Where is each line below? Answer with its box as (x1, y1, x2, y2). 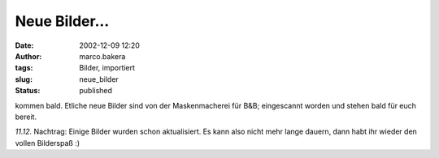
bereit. (15, 112, 37, 122)
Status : (15, 86, 41, 96)
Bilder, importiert (79, 63, 136, 73)
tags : (15, 63, 33, 73)
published (79, 86, 113, 96)
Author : (15, 51, 42, 61)
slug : (15, 74, 33, 84)
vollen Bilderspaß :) (15, 138, 80, 147)
